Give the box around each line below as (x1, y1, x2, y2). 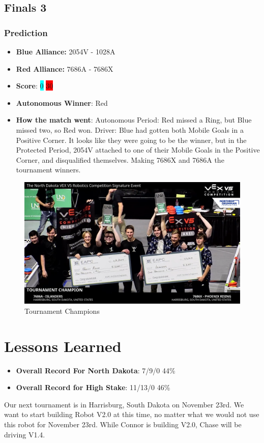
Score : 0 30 (16, 80, 53, 91)
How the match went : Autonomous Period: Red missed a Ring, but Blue (16, 114, 252, 125)
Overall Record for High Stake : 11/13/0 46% (16, 382, 170, 393)
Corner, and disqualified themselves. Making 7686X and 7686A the (16, 154, 224, 165)
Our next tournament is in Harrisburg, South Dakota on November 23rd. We (4, 399, 244, 409)
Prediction (4, 26, 48, 39)
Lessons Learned (4, 335, 122, 356)
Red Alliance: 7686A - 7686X (16, 63, 113, 74)
